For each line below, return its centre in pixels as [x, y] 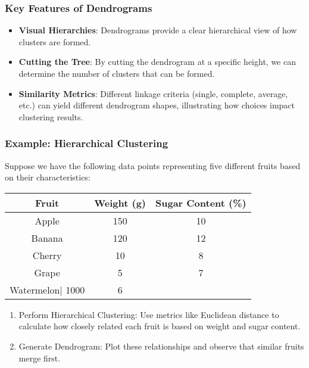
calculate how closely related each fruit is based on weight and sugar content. [160, 326]
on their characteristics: [48, 177]
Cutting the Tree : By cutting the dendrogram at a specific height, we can [157, 62]
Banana [47, 238]
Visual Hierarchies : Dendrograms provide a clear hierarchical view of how [158, 30]
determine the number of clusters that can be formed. [117, 73]
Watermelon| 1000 [47, 289]
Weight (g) [120, 202]
